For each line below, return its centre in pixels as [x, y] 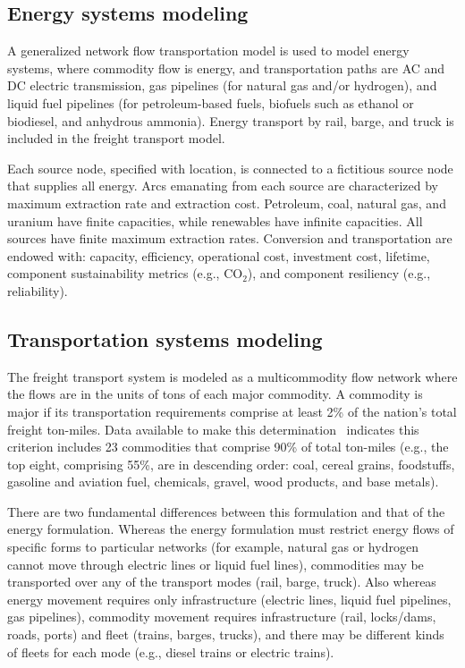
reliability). [38, 290]
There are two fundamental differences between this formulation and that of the [226, 511]
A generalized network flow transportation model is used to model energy [208, 51]
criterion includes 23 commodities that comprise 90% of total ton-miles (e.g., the [228, 447]
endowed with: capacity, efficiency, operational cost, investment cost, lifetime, [219, 255]
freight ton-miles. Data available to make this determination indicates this [213, 429]
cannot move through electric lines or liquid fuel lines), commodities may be [216, 564]
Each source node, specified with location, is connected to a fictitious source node [230, 168]
